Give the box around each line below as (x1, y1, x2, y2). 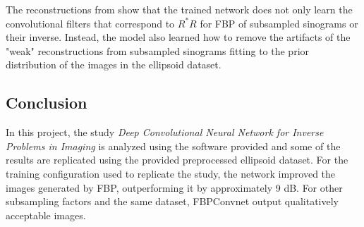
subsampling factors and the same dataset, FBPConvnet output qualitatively (6, 194, 339, 209)
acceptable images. (6, 207, 86, 222)
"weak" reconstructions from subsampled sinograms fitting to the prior (6, 43, 310, 58)
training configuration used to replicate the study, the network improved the (6, 166, 336, 180)
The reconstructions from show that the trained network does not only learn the (6, 2, 353, 16)
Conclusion (6, 92, 87, 114)
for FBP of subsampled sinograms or (200, 16, 358, 30)
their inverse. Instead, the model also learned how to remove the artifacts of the (6, 30, 351, 44)
